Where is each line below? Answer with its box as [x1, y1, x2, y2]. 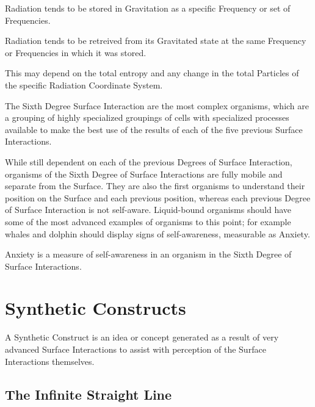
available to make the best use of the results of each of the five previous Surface [5, 123, 303, 135]
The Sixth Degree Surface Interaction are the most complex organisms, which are [5, 99, 310, 112]
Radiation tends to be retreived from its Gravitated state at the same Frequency [5, 34, 306, 47]
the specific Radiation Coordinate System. [5, 78, 163, 91]
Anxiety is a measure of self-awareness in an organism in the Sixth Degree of [5, 248, 292, 261]
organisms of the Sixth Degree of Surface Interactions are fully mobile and [5, 167, 283, 180]
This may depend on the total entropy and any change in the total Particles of [5, 67, 299, 79]
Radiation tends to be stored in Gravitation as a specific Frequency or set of [5, 2, 291, 14]
